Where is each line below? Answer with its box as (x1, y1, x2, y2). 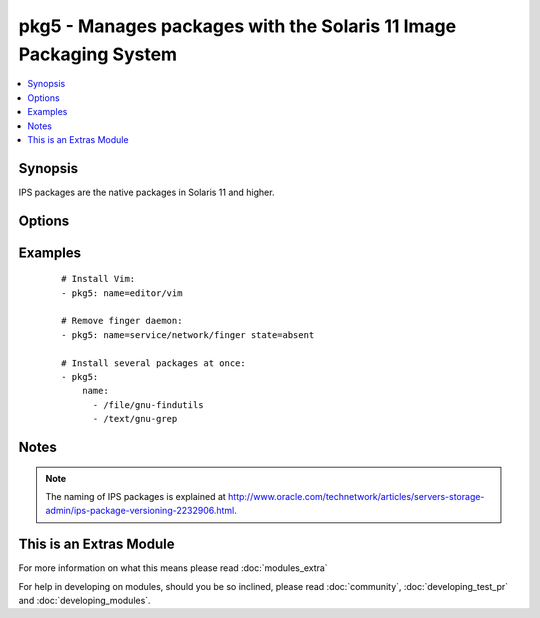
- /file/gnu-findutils (92, 399, 204, 410)
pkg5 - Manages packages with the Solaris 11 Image (18, 15, 457, 37)
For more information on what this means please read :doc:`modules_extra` (18, 562, 329, 574)
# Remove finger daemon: (61, 315, 183, 327)
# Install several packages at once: (61, 357, 247, 369)
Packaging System (18, 43, 178, 65)
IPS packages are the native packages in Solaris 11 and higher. (18, 186, 275, 198)
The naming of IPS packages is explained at (45, 490, 227, 502)
